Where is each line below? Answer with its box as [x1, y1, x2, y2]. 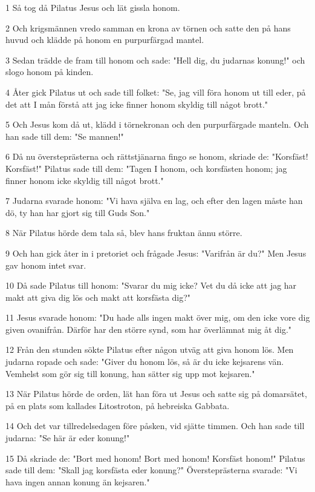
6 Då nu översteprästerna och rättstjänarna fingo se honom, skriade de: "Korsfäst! [5, 150, 308, 163]
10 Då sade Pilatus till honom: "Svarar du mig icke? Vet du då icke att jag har [5, 279, 297, 292]
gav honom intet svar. [5, 258, 86, 271]
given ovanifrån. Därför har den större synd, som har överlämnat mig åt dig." [5, 323, 292, 335]
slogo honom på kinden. [5, 65, 94, 78]
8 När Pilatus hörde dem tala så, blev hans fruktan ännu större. [5, 226, 242, 239]
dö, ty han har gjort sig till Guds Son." [5, 206, 150, 218]
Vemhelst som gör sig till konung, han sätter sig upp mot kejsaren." [5, 367, 255, 379]
